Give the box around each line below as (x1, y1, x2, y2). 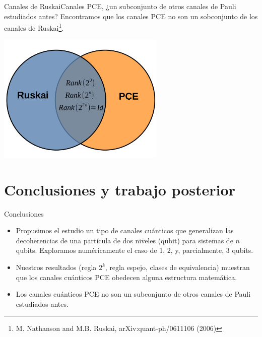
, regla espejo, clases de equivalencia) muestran (105, 262, 250, 273)
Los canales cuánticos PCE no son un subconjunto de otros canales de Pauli (16, 289, 251, 299)
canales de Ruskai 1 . (4, 21, 64, 33)
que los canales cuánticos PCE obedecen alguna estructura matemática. (16, 272, 237, 282)
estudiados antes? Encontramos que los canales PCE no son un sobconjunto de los (4, 11, 258, 21)
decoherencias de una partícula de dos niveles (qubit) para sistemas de (16, 235, 233, 245)
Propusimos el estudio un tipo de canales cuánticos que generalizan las (16, 225, 234, 236)
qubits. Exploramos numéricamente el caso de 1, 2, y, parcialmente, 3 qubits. (16, 245, 253, 255)
